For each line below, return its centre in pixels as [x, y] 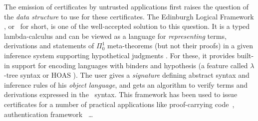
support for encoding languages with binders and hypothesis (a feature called [130, 65]
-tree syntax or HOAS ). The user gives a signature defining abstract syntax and [127, 75]
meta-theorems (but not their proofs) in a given [180, 46]
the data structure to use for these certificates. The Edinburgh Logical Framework [129, 16]
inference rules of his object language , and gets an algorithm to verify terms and [126, 84]
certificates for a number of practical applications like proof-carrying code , [119, 104]
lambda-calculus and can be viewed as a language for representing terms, [115, 36]
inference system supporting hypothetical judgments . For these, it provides [120, 55]
